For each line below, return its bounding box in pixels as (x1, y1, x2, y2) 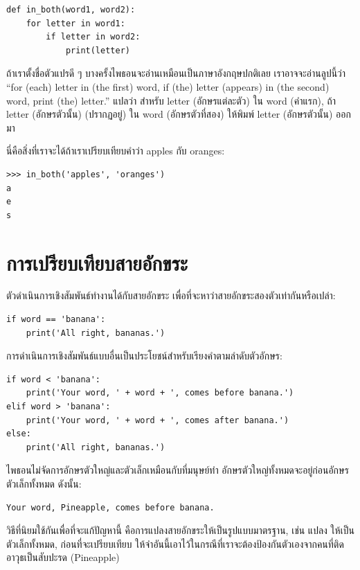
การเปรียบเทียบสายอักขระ (6, 248, 188, 276)
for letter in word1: (26, 18, 125, 28)
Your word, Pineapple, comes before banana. (6, 502, 215, 513)
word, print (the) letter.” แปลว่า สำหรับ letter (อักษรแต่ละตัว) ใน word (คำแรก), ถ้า (6, 93, 336, 107)
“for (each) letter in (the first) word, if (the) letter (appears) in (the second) (6, 79, 330, 93)
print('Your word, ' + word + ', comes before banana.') (26, 388, 294, 398)
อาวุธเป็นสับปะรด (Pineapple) (6, 550, 120, 564)
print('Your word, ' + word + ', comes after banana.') (26, 415, 289, 425)
